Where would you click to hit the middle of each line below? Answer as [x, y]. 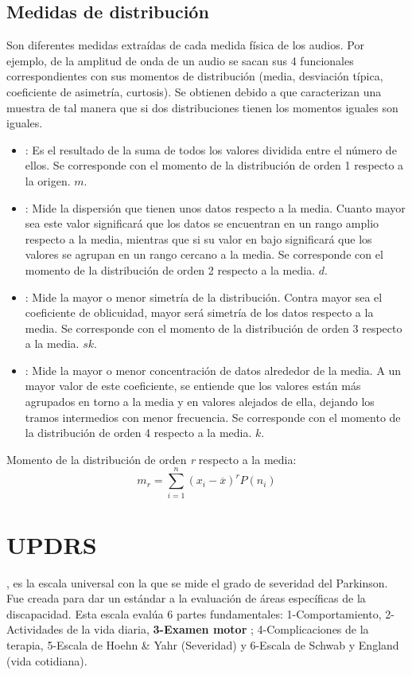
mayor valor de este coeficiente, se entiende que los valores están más [193, 386]
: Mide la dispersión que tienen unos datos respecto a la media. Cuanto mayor [215, 207]
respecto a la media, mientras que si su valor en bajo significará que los [198, 238]
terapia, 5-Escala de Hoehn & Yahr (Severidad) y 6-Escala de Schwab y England [203, 645]
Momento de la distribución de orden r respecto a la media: [152, 459]
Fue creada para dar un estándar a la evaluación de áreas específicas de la [186, 598]
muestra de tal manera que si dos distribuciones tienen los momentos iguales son [202, 107]
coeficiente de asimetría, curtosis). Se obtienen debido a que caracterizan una [194, 91]
